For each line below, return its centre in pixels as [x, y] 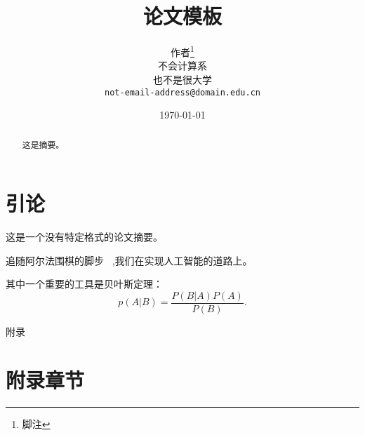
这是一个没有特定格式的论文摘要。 [84, 237]
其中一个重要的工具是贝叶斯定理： [84, 284]
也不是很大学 [182, 79]
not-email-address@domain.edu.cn [182, 92]
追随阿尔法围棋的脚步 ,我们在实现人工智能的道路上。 [129, 260]
